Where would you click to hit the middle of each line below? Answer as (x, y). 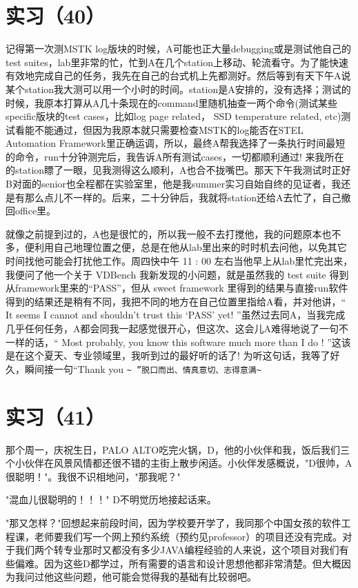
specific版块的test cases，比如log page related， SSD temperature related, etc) (173, 116)
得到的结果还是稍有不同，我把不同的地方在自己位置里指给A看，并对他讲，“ (176, 301)
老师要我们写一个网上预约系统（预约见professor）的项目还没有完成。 (188, 536)
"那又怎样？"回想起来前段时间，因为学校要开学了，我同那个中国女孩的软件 (173, 522)
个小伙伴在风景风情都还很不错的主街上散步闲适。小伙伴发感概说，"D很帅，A (179, 463)
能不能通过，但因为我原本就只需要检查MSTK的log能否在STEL (164, 129)
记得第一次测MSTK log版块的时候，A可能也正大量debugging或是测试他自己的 (178, 49)
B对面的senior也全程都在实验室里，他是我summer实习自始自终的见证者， (169, 184)
